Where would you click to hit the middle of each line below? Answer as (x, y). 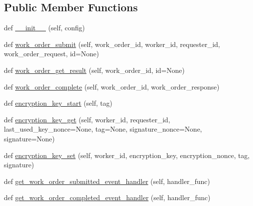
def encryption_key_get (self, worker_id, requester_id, (87, 119)
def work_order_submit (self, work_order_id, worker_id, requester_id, (112, 44)
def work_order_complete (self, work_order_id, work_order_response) (112, 86)
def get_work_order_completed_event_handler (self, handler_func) (107, 197)
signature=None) (29, 138)
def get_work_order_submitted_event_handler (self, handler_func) (107, 181)
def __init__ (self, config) (44, 28)
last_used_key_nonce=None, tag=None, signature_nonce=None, (103, 129)
